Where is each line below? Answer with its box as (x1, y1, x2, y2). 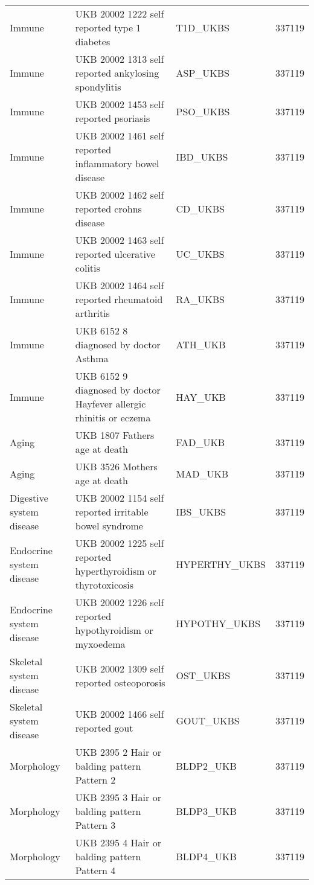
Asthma (75, 351, 109, 365)
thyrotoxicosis (75, 578, 134, 592)
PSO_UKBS (176, 104, 230, 118)
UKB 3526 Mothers (75, 459, 158, 473)
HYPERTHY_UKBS (176, 557, 266, 571)
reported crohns (75, 202, 142, 216)
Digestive (10, 491, 48, 505)
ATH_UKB (176, 337, 226, 351)
